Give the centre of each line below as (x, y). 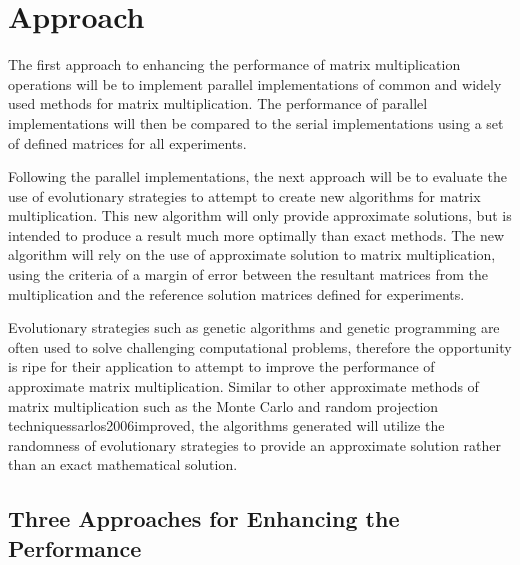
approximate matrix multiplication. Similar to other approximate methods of (243, 386)
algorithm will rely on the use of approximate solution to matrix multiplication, (252, 254)
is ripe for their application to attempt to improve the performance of (221, 366)
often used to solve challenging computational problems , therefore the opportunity (260, 346)
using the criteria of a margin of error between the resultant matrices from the (248, 274)
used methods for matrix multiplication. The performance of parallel (218, 103)
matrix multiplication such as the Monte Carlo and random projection (223, 405)
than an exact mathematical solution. (123, 464)
